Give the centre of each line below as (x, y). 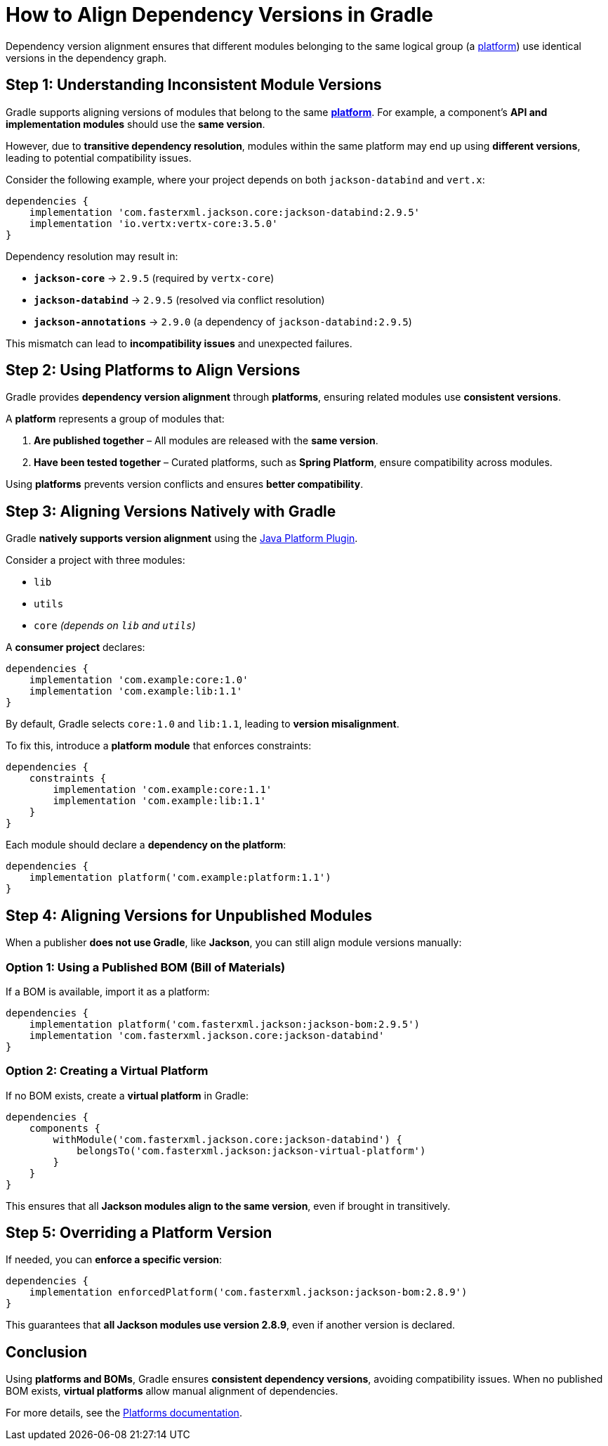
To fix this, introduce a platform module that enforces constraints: (159, 746)
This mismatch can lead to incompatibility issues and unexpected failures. (179, 343)
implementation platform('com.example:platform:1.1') (180, 878)
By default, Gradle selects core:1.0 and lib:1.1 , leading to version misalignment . (203, 724)
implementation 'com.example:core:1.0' (139, 680)
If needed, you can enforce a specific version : (114, 1260)
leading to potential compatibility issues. (99, 157)
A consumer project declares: (75, 647)
